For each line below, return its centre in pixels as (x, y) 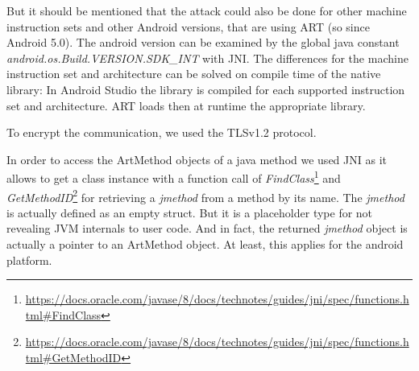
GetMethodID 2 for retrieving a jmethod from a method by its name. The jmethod (205, 196)
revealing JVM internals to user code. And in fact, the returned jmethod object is (207, 228)
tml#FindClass (63, 314)
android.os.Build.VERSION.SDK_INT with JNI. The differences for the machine (207, 58)
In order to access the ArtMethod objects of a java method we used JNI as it (197, 159)
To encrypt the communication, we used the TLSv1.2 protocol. (162, 132)
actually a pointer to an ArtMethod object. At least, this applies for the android (205, 244)
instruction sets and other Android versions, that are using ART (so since (188, 26)
